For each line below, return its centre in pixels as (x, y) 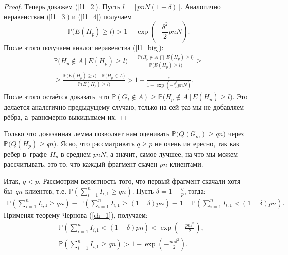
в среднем (76, 154)
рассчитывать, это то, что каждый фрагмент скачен (81, 164)
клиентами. (186, 164)
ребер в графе (25, 154)
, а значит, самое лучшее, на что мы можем (172, 154)
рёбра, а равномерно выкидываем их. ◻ (65, 117)
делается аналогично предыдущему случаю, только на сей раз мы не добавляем (124, 107)
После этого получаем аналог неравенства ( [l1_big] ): (84, 47)
